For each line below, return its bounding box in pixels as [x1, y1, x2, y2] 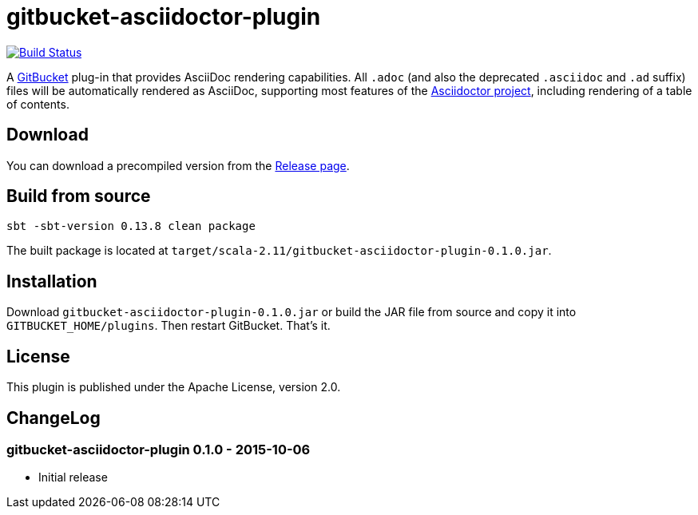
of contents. [6, 97, 69, 111]
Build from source [6, 186, 151, 207]
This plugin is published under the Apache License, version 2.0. [6, 380, 341, 394]
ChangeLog [6, 407, 101, 428]
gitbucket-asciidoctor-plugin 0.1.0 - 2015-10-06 [6, 441, 311, 458]
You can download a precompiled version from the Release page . [6, 158, 350, 172]
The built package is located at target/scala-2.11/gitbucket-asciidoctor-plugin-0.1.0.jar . [6, 244, 552, 258]
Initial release [38, 470, 108, 485]
